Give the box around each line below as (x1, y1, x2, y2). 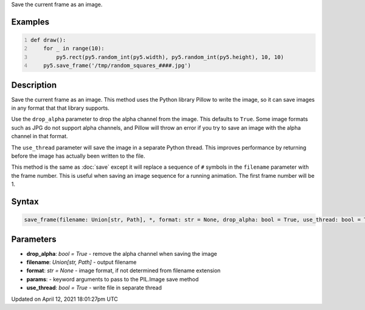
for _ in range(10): (43, 45, 105, 52)
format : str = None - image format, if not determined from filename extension (26, 267, 221, 274)
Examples (11, 16, 50, 27)
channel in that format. (11, 133, 68, 140)
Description (11, 80, 57, 90)
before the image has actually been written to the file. (11, 152, 145, 160)
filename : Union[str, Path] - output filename (26, 259, 137, 266)
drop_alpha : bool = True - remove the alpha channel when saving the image (26, 250, 217, 257)
